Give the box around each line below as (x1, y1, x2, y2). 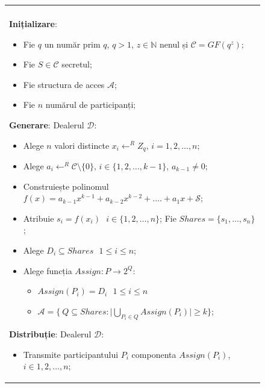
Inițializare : (9, 17, 57, 30)
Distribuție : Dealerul (9, 328, 92, 340)
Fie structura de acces (23, 78, 105, 90)
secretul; (61, 58, 92, 70)
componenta (131, 348, 176, 360)
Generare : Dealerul (9, 118, 84, 131)
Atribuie (23, 211, 54, 224)
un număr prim (44, 37, 101, 50)
